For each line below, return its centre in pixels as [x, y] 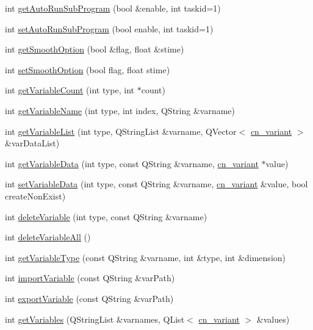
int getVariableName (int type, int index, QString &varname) [120, 110]
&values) [273, 319]
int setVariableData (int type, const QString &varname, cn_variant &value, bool [156, 184]
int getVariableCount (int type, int [70, 90]
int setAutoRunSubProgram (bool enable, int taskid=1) [109, 28]
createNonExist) [35, 195]
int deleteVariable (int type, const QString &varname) [106, 216]
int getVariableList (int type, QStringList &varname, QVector [121, 131]
